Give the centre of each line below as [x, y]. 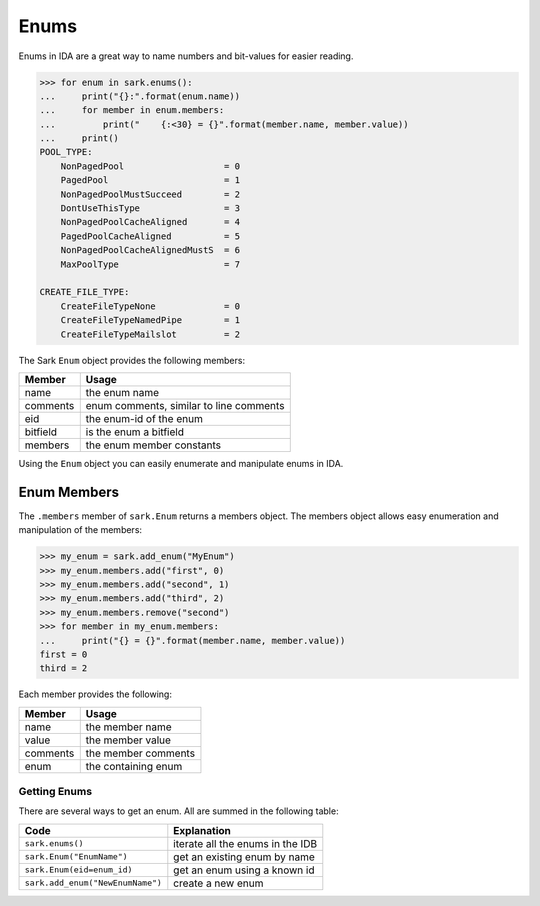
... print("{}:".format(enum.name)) [139, 96]
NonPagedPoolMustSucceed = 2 [150, 194]
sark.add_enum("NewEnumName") [93, 883]
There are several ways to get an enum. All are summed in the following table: [178, 811]
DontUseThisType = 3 [150, 208]
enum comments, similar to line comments [185, 405]
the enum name [122, 392]
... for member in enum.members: [132, 110]
